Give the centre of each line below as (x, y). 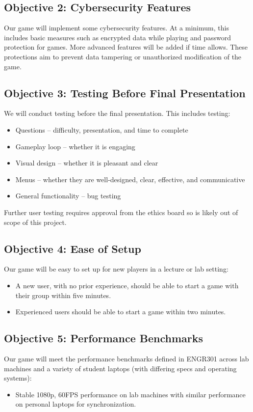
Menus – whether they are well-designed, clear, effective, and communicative (130, 179)
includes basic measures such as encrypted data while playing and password (118, 37)
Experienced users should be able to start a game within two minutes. (121, 312)
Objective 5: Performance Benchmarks (104, 338)
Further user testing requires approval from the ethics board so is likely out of (121, 212)
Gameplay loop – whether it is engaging (75, 146)
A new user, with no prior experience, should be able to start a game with (127, 285)
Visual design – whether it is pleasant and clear (87, 163)
